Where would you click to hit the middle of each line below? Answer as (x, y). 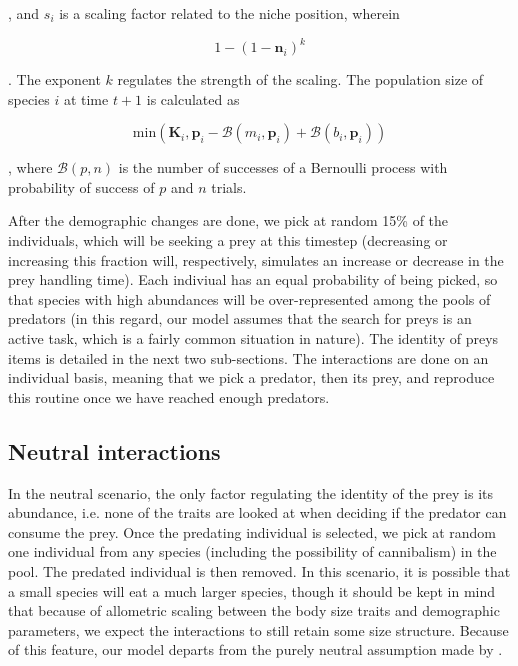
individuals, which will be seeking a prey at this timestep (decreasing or (228, 240)
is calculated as (193, 98)
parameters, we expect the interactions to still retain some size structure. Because (258, 629)
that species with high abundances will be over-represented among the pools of (249, 298)
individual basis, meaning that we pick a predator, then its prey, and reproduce (251, 377)
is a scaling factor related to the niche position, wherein (229, 13)
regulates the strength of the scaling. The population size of (300, 79)
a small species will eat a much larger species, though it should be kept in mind (252, 590)
